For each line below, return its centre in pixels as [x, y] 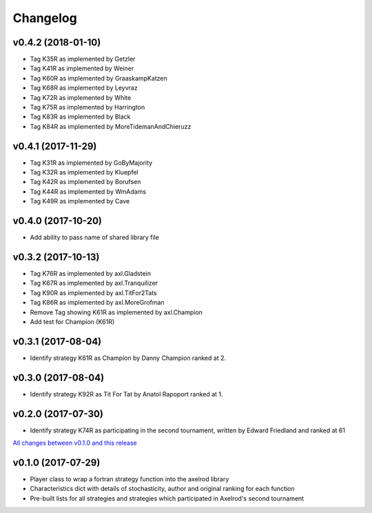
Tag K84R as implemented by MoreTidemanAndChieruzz [111, 126]
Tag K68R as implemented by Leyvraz [84, 88]
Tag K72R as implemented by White [81, 97]
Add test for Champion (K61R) [72, 322]
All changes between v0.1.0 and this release [75, 443]
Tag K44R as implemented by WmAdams [88, 191]
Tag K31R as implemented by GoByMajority [91, 163]
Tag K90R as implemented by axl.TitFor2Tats [94, 292]
